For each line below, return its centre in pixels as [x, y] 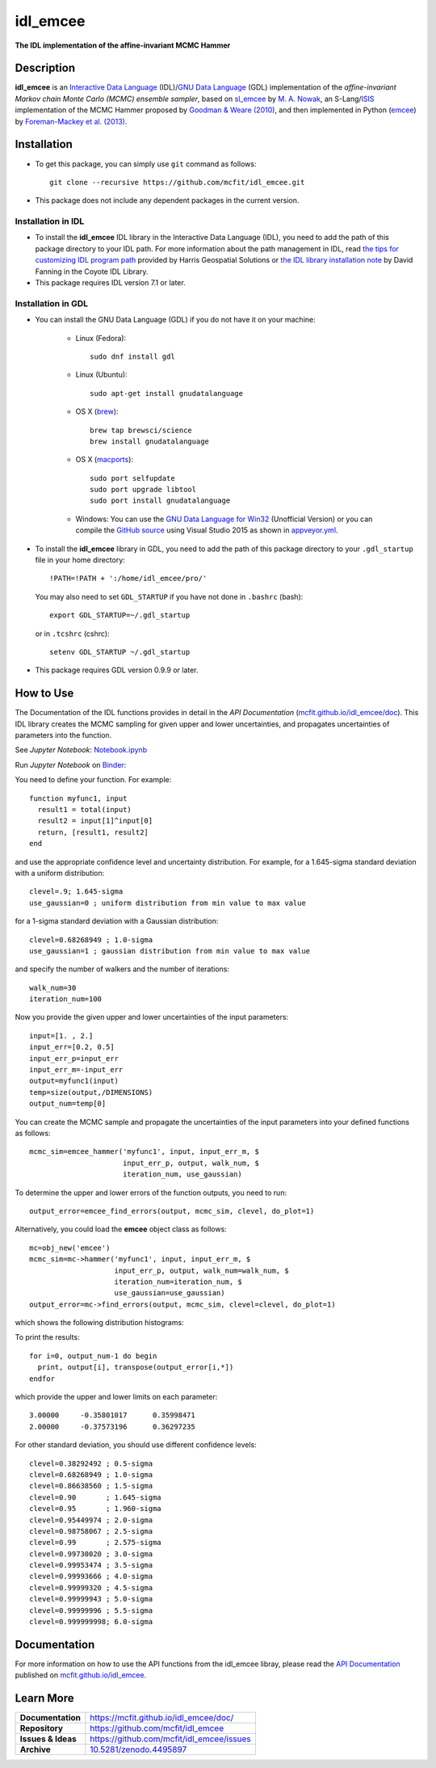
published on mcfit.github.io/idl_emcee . [81, 1675]
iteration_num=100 [66, 999]
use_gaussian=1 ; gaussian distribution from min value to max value [170, 951]
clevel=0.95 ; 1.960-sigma [95, 1509]
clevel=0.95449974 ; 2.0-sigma [91, 1520]
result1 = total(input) [85, 809]
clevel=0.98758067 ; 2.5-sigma [91, 1531]
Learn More [44, 1698]
